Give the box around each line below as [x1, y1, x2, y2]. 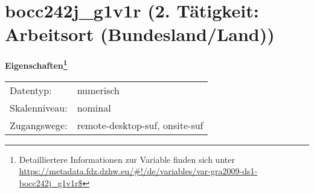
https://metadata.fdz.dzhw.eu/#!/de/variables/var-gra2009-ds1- [19, 165, 258, 177]
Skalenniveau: [10, 100, 68, 115]
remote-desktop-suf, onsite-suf [77, 118, 203, 132]
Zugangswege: [10, 118, 68, 132]
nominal [77, 100, 111, 115]
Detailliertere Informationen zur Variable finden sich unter [19, 153, 235, 165]
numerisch [77, 83, 120, 97]
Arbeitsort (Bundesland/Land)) [5, 22, 275, 46]
